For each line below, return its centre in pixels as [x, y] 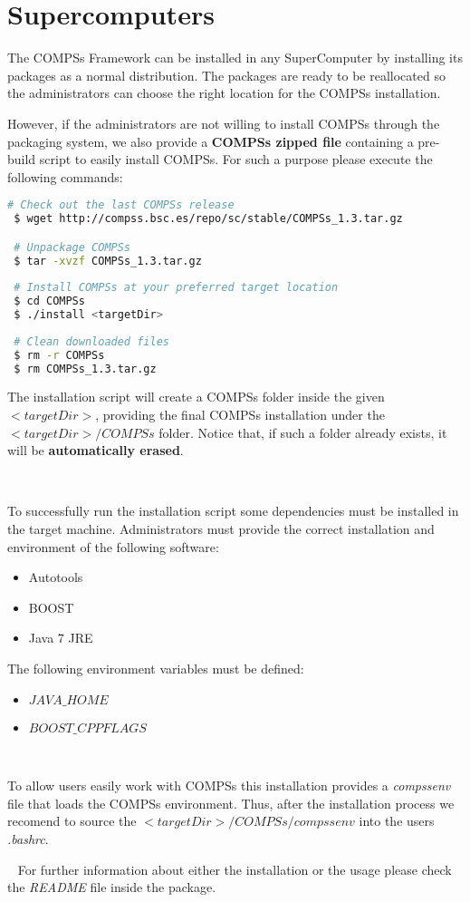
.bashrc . [28, 838]
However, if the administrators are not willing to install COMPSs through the [224, 123]
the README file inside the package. [112, 887]
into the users [397, 821]
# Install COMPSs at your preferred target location [176, 288]
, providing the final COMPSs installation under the [240, 415]
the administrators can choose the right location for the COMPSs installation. [224, 93]
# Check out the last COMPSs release [121, 205]
